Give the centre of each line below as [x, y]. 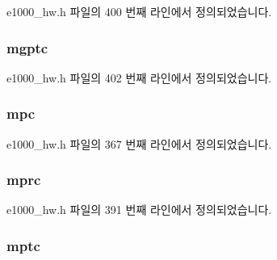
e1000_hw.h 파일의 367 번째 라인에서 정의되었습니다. [139, 143]
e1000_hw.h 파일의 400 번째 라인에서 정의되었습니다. [139, 11]
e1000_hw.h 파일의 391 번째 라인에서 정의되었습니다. [139, 210]
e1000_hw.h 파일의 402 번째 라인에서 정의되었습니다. [139, 77]
